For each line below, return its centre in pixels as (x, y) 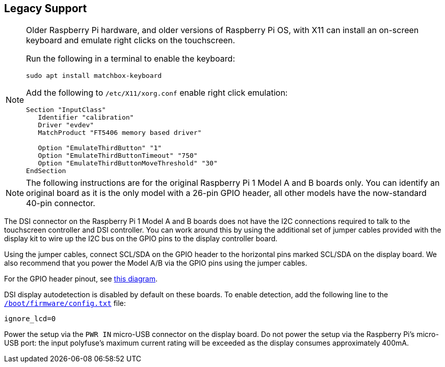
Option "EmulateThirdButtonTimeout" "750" (118, 156)
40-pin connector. (61, 203)
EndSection (46, 171)
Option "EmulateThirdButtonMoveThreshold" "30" (128, 163)
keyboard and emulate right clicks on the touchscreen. (131, 40)
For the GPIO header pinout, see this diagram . (81, 279)
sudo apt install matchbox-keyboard (94, 76)
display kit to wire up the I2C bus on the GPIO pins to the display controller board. (141, 239)
